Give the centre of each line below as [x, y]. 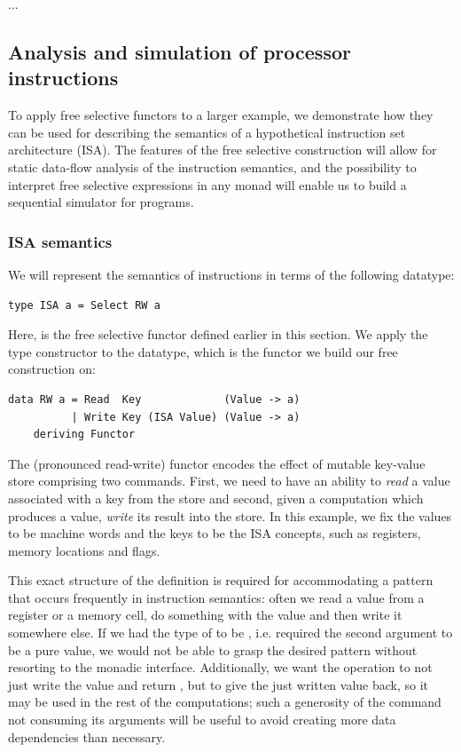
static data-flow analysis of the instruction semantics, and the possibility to [212, 166]
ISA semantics [60, 241]
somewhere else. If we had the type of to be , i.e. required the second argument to [230, 633]
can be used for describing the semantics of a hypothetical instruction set [207, 132]
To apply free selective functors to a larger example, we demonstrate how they [221, 115]
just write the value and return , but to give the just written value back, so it [219, 684]
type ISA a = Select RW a [84, 305]
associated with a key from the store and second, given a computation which [216, 498]
